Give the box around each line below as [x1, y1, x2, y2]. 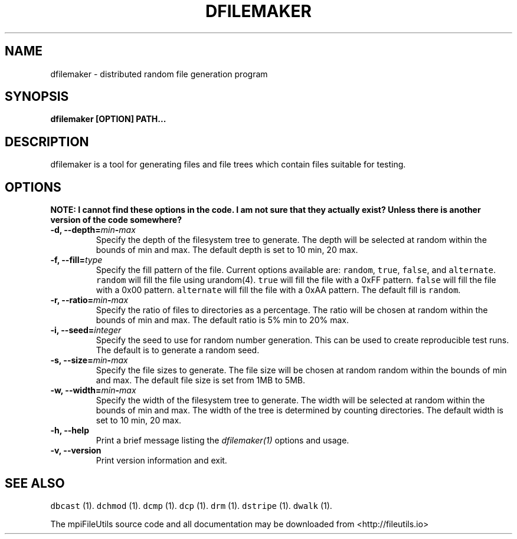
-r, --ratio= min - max [50, 295, 129, 305]
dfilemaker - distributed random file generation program [50, 68, 268, 79]
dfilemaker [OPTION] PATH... [50, 114, 166, 124]
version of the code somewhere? [50, 215, 182, 225]
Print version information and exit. [96, 455, 227, 466]
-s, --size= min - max [50, 355, 128, 366]
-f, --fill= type [50, 255, 103, 265]
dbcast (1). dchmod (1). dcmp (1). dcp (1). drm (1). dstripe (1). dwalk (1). [50, 500, 332, 511]
